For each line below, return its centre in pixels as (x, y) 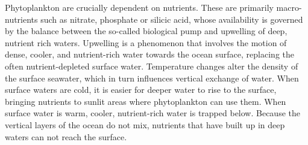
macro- (289, 7)
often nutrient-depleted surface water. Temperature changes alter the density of (152, 66)
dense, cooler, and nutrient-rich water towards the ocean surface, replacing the (149, 54)
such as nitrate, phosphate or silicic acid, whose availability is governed (172, 19)
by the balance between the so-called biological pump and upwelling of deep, (146, 31)
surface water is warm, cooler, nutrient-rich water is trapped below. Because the (152, 113)
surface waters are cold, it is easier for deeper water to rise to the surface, (141, 90)
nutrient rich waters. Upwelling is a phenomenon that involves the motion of (146, 42)
